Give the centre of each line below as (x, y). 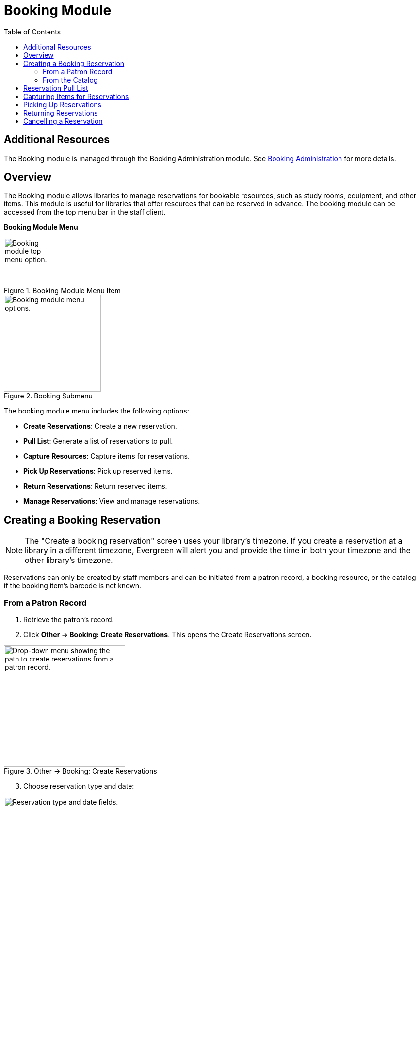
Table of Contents (32, 32)
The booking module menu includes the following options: (97, 411)
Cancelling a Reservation (63, 121)
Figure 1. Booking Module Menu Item (62, 291)
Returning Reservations (61, 113)
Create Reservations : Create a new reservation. (100, 426)
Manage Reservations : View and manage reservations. (112, 501)
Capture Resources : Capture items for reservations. (107, 456)
